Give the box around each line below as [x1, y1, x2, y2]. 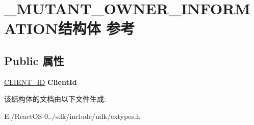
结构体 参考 [58, 18, 135, 39]
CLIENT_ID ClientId [4, 76, 77, 87]
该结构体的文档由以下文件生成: [4, 93, 106, 104]
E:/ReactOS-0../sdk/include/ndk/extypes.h [4, 110, 140, 121]
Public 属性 [4, 52, 64, 68]
